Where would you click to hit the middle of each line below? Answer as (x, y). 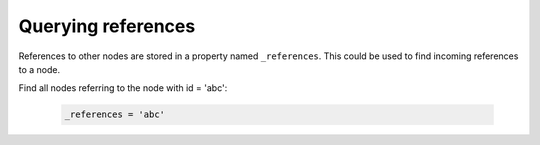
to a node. (39, 69)
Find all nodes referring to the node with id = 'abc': (123, 88)
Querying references (107, 26)
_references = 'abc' (114, 114)
